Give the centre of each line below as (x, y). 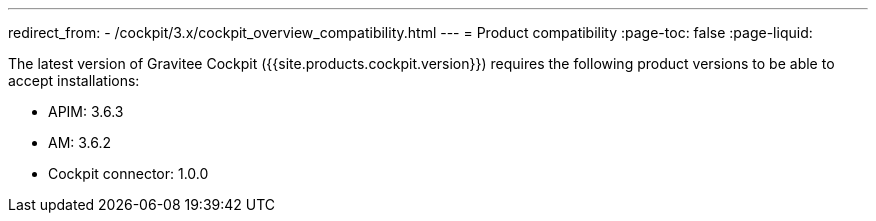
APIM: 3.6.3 (86, 111)
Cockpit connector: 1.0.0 (128, 173)
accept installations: (74, 80)
